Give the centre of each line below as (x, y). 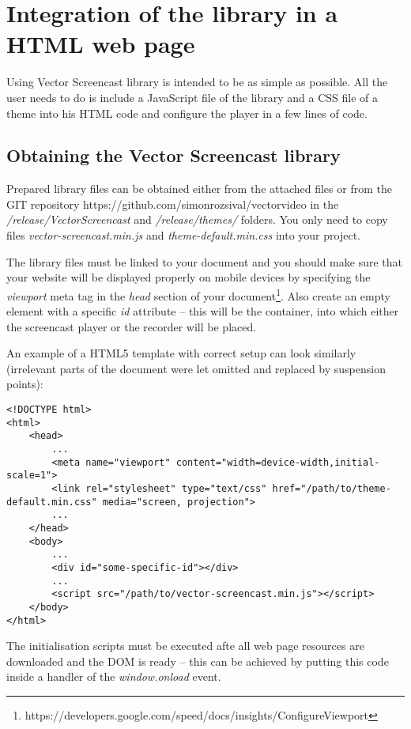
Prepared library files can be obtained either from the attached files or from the (199, 189)
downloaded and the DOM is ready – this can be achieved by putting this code (198, 661)
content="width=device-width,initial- (278, 462)
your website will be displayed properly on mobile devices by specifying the (189, 277)
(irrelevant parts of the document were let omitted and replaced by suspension (196, 368)
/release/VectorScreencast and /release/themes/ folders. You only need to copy (197, 219)
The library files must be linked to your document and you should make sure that (204, 261)
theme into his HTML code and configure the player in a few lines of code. (187, 113)
